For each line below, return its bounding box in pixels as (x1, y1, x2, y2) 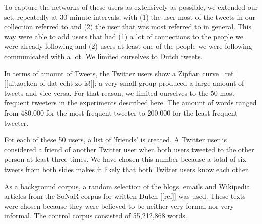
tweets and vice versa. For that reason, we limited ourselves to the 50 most (4, 87, 235, 98)
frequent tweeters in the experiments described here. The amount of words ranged (4, 97, 257, 108)
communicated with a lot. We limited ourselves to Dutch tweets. (4, 50, 203, 61)
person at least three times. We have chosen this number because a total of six (4, 154, 246, 164)
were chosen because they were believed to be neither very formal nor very (4, 200, 234, 211)
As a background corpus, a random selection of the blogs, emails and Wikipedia (4, 181, 250, 191)
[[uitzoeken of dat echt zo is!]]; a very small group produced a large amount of (4, 78, 244, 88)
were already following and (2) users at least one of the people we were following (4, 41, 252, 51)
